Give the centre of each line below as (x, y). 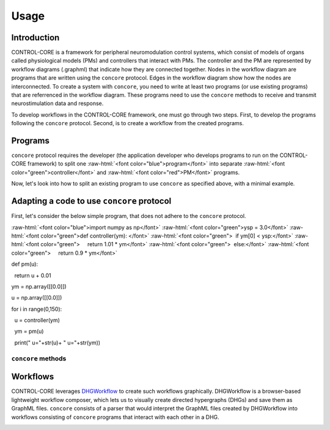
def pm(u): (25, 264)
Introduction (35, 38)
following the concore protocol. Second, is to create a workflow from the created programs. (128, 123)
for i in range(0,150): (37, 309)
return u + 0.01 (33, 275)
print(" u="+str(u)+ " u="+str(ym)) (57, 343)
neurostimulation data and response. (57, 103)
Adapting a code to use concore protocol (91, 201)
